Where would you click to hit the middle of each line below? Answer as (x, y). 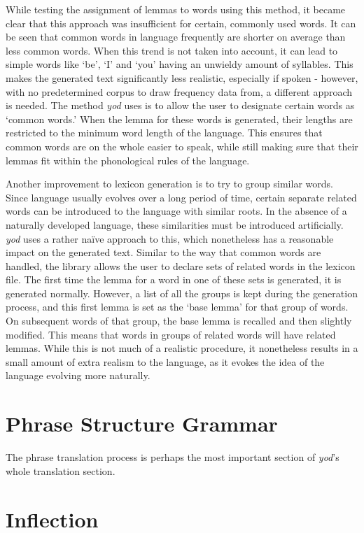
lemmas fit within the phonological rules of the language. (128, 160)
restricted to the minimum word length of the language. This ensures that (164, 133)
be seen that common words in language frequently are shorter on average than (176, 37)
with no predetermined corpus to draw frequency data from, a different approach (179, 91)
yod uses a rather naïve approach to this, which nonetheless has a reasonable (170, 238)
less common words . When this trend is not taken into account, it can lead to (172, 50)
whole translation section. (61, 470)
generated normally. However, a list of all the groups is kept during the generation (182, 293)
